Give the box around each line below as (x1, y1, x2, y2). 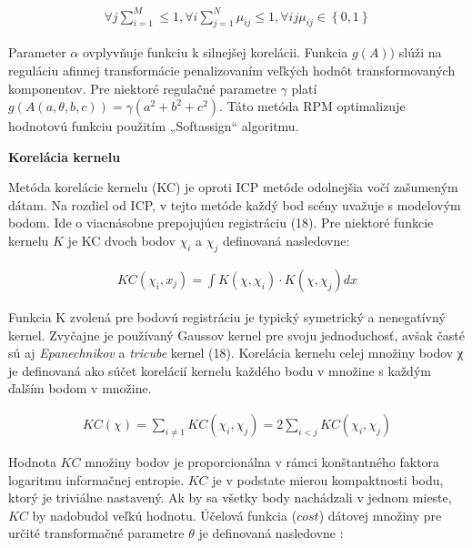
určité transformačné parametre (8, 523, 185, 543)
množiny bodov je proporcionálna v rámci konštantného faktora (85, 452, 440, 471)
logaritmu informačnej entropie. (8, 470, 185, 489)
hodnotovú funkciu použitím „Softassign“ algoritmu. (8, 117, 299, 136)
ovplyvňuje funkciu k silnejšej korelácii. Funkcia (82, 43, 348, 62)
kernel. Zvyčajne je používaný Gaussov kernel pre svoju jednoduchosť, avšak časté (8, 325, 465, 344)
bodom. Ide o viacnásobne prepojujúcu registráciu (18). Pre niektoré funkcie (8, 213, 434, 232)
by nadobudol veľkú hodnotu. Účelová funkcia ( (32, 505, 297, 524)
